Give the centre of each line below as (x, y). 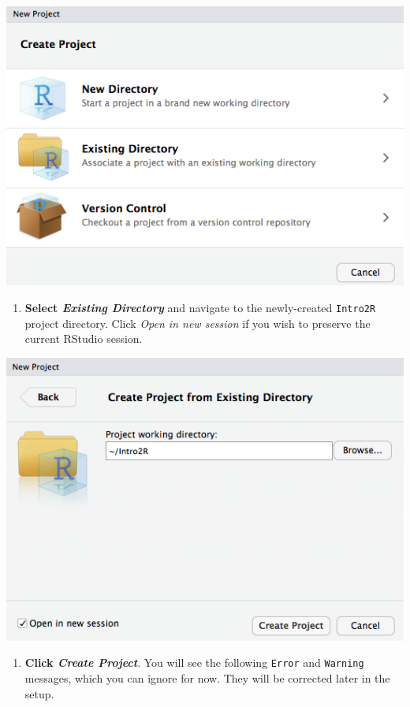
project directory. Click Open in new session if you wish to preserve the (198, 323)
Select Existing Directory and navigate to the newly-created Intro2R (200, 307)
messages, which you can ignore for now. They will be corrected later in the (207, 678)
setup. (39, 693)
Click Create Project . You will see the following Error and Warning (194, 662)
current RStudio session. (84, 339)
